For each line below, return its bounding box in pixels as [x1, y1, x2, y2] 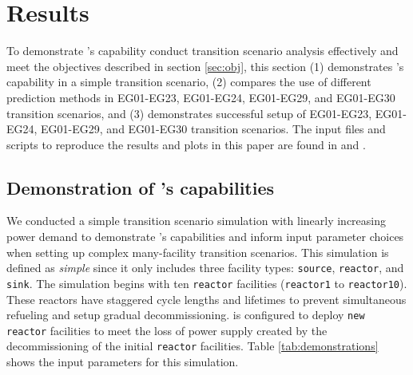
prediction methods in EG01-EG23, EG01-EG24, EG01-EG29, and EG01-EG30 [6, 89, 395, 105]
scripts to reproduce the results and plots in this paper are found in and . [6, 136, 366, 152]
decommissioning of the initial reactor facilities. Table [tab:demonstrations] [6, 337, 379, 354]
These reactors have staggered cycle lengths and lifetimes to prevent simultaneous [6, 290, 407, 307]
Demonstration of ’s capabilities [6, 175, 275, 199]
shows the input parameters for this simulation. [6, 353, 239, 370]
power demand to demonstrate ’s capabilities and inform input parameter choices [6, 228, 404, 245]
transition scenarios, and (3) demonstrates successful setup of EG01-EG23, [6, 105, 372, 121]
